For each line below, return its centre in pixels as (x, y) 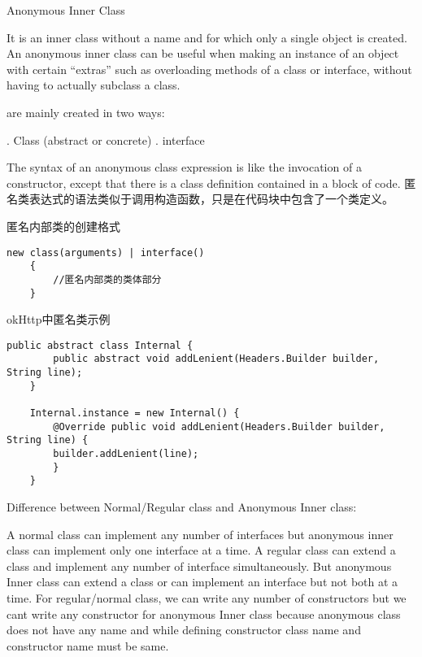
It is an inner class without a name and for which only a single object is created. (207, 37)
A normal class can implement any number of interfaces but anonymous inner (200, 534)
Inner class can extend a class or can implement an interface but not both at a (202, 582)
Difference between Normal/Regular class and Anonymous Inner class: (182, 506)
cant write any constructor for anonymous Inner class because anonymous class (204, 613)
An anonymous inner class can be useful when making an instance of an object (203, 53)
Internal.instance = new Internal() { (135, 413)
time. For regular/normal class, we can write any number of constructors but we (207, 597)
